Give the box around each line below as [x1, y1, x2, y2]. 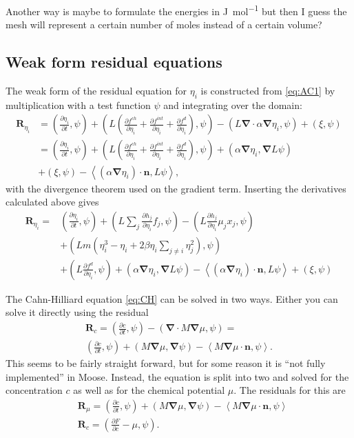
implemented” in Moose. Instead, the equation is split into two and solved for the [6, 369, 349, 384]
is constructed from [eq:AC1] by [200, 83, 335, 98]
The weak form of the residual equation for [6, 83, 187, 98]
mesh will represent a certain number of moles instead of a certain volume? [6, 17, 322, 32]
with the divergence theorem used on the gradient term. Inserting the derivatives [6, 181, 346, 195]
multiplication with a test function [6, 97, 151, 112]
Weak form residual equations [6, 51, 222, 72]
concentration [6, 383, 63, 397]
